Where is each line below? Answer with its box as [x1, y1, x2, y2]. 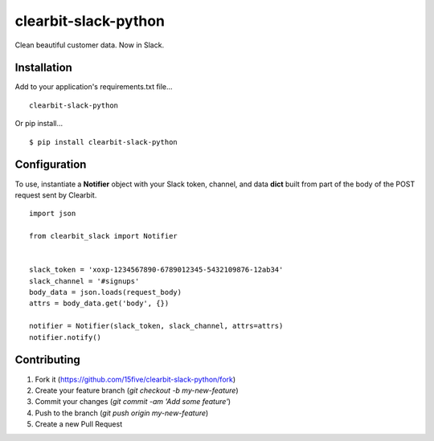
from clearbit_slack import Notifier [29, 231, 178, 241]
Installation [14, 61, 72, 75]
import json [29, 209, 76, 218]
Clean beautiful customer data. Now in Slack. [14, 40, 165, 50]
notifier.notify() [29, 333, 102, 341]
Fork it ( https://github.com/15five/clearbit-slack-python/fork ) [35, 374, 236, 384]
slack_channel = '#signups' [29, 276, 140, 285]
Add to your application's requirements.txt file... [14, 82, 173, 92]
